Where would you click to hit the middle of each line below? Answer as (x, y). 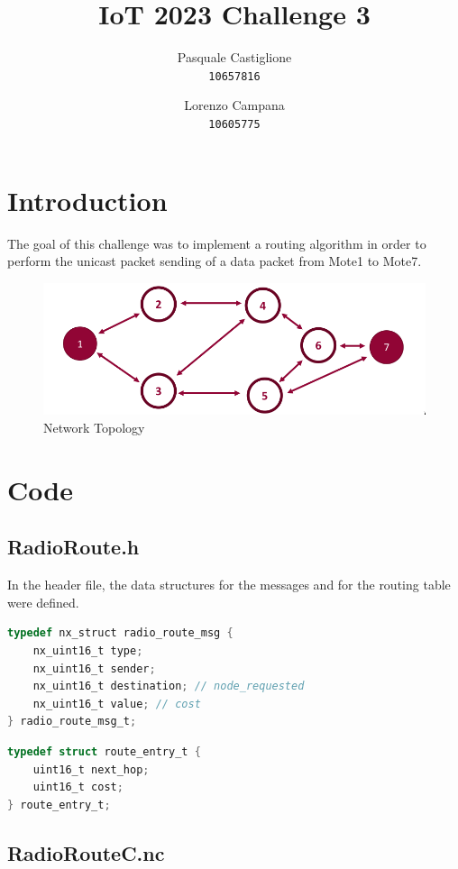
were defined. (43, 602)
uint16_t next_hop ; (91, 769)
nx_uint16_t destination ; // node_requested (169, 686)
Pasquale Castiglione (234, 57)
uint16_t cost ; (78, 787)
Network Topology (94, 428)
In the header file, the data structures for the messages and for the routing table (229, 585)
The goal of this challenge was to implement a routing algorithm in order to (217, 243)
